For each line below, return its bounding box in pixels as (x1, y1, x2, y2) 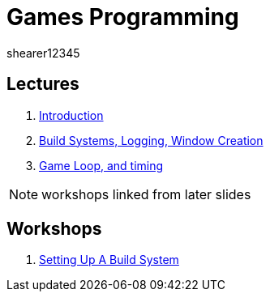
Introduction (39, 108, 104, 122)
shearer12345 (6, 45, 80, 60)
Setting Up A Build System (39, 253, 179, 267)
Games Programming (6, 3, 239, 31)
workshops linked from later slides (41, 185, 251, 202)
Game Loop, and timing (39, 158, 164, 172)
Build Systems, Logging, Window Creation (39, 133, 264, 147)
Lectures (6, 74, 79, 95)
